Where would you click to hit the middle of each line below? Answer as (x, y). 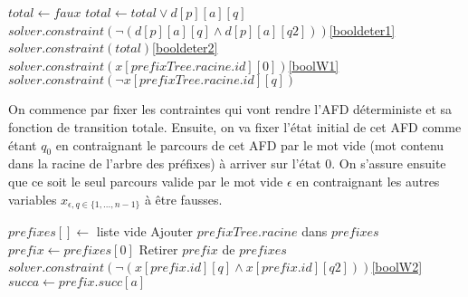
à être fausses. (183, 199)
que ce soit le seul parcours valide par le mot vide (146, 181)
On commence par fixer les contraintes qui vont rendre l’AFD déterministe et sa (230, 109)
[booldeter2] (185, 48)
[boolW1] (314, 65)
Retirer (158, 249)
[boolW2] (397, 267)
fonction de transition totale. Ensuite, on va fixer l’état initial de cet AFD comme (235, 126)
